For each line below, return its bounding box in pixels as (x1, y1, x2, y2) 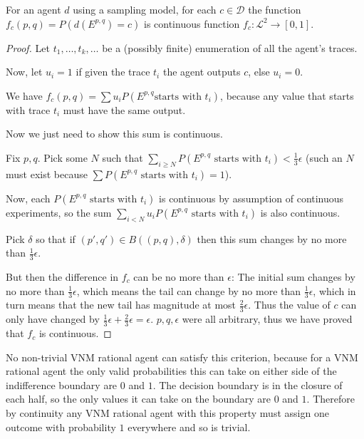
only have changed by (6, 311, 100, 326)
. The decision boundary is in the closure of (152, 377, 343, 392)
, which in (313, 283, 356, 298)
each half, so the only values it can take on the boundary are (6, 391, 271, 406)
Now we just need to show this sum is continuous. (6, 126, 223, 141)
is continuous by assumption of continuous (159, 190, 344, 205)
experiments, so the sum (6, 205, 112, 219)
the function (248, 2, 301, 16)
